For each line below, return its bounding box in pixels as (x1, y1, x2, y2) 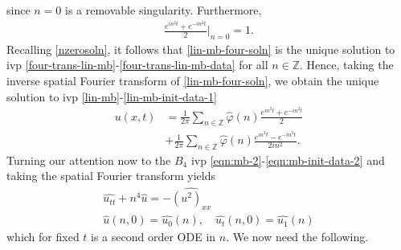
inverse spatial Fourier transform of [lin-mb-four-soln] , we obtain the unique (6, 72, 379, 88)
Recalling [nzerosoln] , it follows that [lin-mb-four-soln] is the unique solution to (6, 40, 395, 57)
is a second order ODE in (91, 228, 216, 245)
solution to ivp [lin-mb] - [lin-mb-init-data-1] (6, 88, 217, 105)
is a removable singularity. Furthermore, (65, 2, 262, 18)
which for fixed (6, 228, 80, 245)
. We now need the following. (226, 228, 369, 245)
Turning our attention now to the (6, 151, 171, 168)
